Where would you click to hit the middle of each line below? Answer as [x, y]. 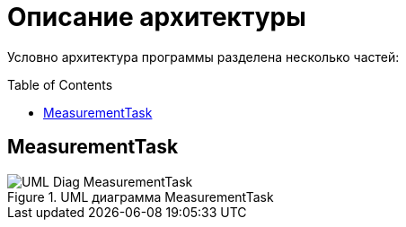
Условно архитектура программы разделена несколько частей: [203, 57]
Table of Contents [60, 84]
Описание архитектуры [157, 17]
